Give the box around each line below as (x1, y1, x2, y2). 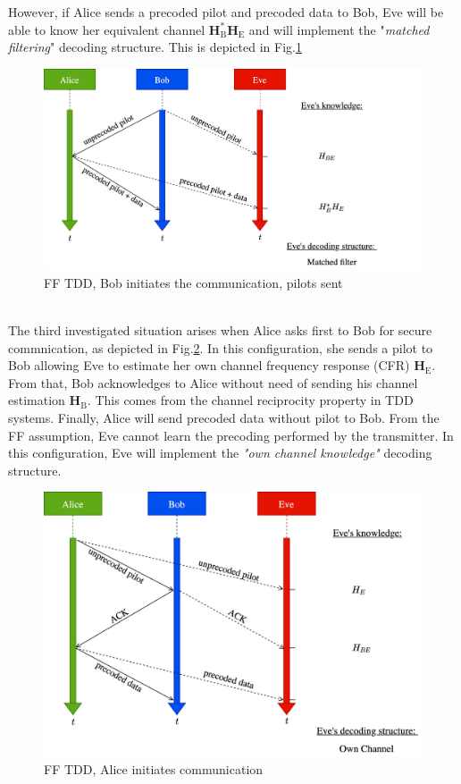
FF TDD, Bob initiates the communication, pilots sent (44, 273, 343, 291)
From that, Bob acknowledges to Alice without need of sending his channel (8, 373, 418, 392)
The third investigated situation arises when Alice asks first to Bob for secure (8, 321, 432, 340)
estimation (8, 391, 65, 409)
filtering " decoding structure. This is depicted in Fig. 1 (8, 38, 302, 56)
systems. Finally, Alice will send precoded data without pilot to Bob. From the (8, 409, 440, 426)
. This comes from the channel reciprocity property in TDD (87, 391, 414, 409)
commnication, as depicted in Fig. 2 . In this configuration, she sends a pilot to (8, 338, 433, 357)
